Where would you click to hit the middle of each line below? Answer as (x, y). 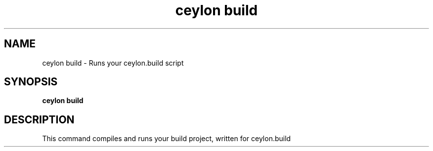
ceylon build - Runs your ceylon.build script (113, 63)
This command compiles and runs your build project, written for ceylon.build (167, 139)
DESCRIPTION (39, 119)
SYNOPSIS (31, 82)
